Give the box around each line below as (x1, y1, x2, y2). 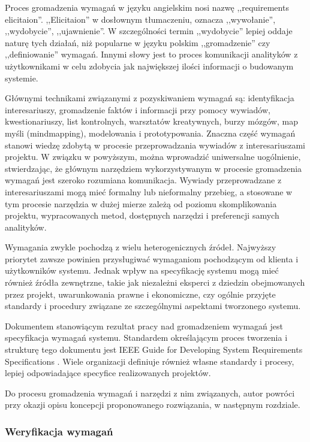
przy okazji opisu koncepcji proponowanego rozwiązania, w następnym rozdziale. (5, 398, 300, 411)
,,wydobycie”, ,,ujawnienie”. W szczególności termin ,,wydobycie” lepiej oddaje (5, 25, 293, 37)
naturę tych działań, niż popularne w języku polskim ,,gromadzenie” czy (5, 36, 270, 49)
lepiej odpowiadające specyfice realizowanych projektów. (5, 367, 211, 379)
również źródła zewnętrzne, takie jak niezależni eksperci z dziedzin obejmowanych (5, 276, 305, 289)
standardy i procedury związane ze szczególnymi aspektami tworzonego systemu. (5, 299, 301, 312)
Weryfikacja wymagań (5, 423, 113, 438)
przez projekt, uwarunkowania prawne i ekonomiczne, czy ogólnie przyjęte (5, 287, 276, 300)
